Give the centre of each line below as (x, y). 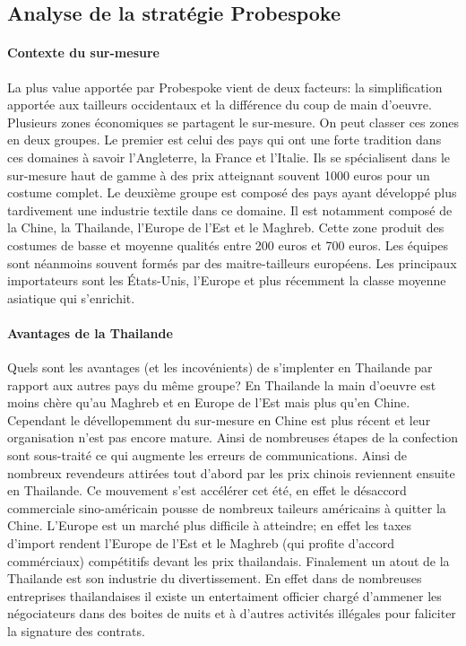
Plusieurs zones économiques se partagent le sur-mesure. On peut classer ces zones (233, 122)
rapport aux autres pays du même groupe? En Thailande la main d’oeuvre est (222, 384)
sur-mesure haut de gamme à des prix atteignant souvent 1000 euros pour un (219, 175)
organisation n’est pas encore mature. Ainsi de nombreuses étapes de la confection (233, 437)
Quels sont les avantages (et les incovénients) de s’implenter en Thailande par (220, 367)
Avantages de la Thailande (90, 332)
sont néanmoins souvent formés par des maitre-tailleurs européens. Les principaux (232, 262)
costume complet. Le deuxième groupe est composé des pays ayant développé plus (232, 192)
